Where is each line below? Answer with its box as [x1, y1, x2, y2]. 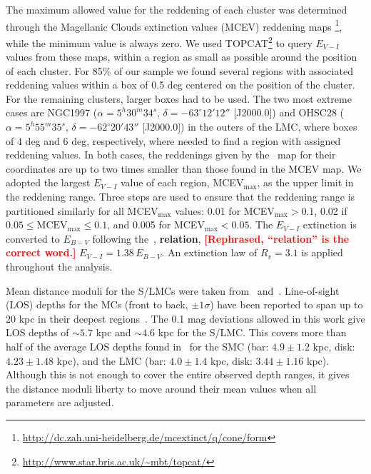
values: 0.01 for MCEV [175, 203, 275, 218]
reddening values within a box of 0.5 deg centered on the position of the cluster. [6, 77, 355, 92]
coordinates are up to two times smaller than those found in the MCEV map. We [6, 161, 362, 176]
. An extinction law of [161, 245, 258, 260]
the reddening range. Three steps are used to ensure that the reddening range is [6, 189, 355, 204]
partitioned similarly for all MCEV [6, 203, 158, 218]
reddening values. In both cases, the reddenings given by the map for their [6, 147, 336, 162]
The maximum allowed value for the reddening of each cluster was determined [6, 2, 347, 16]
